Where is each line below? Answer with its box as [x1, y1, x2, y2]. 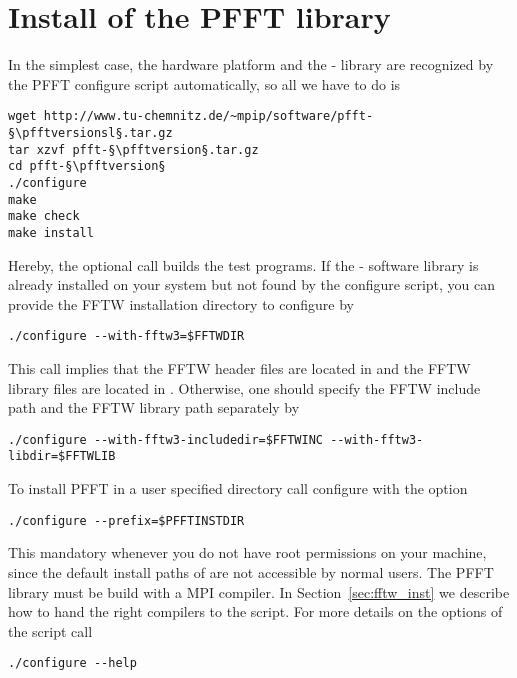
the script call [8, 620, 93, 641]
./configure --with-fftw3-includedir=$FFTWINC [8, 432, 323, 447]
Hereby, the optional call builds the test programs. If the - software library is [8, 254, 479, 275]
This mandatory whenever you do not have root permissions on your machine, [8, 542, 487, 563]
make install [8, 225, 94, 240]
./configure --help [8, 656, 137, 671]
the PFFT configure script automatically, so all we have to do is [8, 73, 401, 94]
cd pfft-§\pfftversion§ [8, 159, 166, 174]
